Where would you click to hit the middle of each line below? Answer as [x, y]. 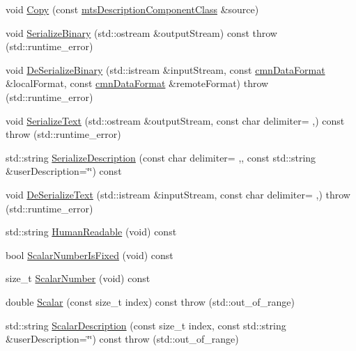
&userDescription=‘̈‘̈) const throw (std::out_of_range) [122, 339]
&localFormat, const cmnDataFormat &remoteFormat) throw [137, 83]
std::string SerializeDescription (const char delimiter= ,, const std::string [161, 157]
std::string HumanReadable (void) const [91, 232]
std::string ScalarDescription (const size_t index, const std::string [146, 325]
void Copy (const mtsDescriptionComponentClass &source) [132, 9]
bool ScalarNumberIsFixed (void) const [90, 255]
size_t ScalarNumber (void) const [78, 278]
